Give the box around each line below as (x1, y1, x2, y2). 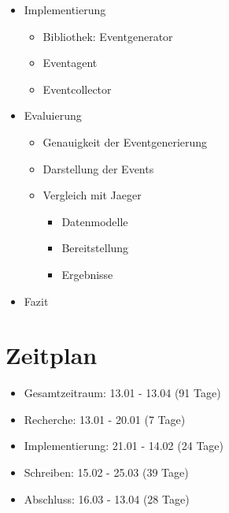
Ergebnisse (61, 266, 113, 282)
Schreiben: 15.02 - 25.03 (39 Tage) (24, 464, 189, 481)
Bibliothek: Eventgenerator (42, 28, 173, 44)
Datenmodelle (61, 213, 128, 229)
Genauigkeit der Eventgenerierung (42, 133, 208, 150)
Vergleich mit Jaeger (42, 187, 142, 203)
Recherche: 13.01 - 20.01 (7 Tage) (24, 411, 186, 427)
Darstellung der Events (42, 160, 154, 177)
